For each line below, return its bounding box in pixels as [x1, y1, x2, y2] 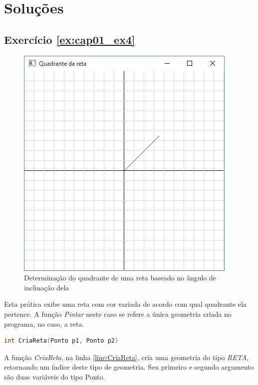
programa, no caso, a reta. [4, 318, 84, 329]
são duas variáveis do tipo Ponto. [4, 371, 105, 382]
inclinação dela [24, 282, 69, 292]
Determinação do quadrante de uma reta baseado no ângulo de [24, 272, 216, 283]
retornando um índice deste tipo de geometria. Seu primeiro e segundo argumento [4, 362, 254, 372]
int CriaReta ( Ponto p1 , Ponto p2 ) [4, 337, 119, 345]
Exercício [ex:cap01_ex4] [4, 31, 135, 47]
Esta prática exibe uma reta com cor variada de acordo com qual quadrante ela [4, 299, 247, 309]
